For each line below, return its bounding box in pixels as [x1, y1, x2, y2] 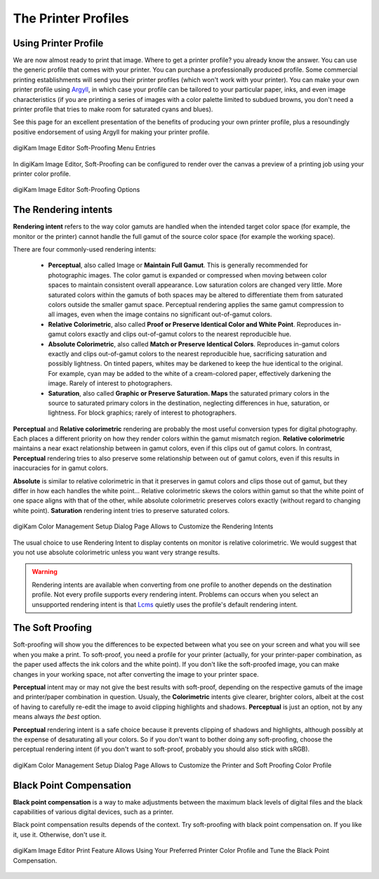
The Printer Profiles [13, 11, 129, 26]
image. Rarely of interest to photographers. [48, 379, 173, 388]
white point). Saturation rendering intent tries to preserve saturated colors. [13, 506, 230, 514]
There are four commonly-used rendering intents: [13, 245, 157, 254]
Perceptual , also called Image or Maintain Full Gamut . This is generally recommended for [48, 261, 308, 270]
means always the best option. [13, 712, 102, 721]
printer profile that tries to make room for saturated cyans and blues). [13, 105, 213, 114]
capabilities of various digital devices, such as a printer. [13, 808, 174, 816]
